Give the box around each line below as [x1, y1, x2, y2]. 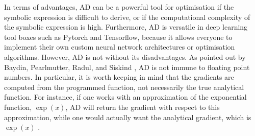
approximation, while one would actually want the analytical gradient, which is [4, 111, 251, 122]
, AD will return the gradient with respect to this [65, 101, 220, 112]
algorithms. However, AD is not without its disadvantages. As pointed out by [4, 51, 246, 62]
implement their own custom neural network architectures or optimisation [4, 41, 235, 52]
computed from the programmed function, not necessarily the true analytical [4, 81, 244, 92]
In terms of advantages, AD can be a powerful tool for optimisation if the [4, 2, 234, 12]
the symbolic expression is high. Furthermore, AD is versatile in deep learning [4, 21, 248, 32]
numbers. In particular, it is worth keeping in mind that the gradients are [4, 72, 234, 82]
